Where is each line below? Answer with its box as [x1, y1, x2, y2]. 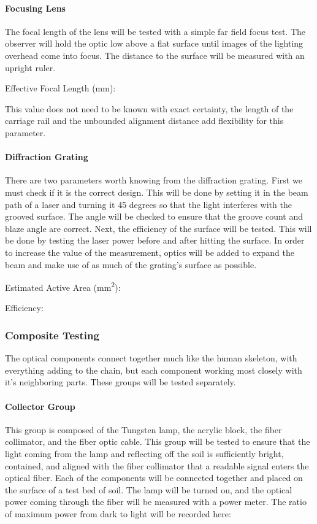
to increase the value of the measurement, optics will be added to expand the [5, 245, 294, 258]
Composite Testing [5, 327, 99, 342]
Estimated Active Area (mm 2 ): [5, 279, 121, 293]
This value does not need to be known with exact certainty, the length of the [5, 102, 294, 115]
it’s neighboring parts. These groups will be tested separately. [5, 376, 236, 388]
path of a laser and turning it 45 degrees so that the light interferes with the [5, 198, 292, 210]
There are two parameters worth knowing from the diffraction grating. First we [5, 174, 302, 187]
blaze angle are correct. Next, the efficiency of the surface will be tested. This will [5, 222, 312, 234]
